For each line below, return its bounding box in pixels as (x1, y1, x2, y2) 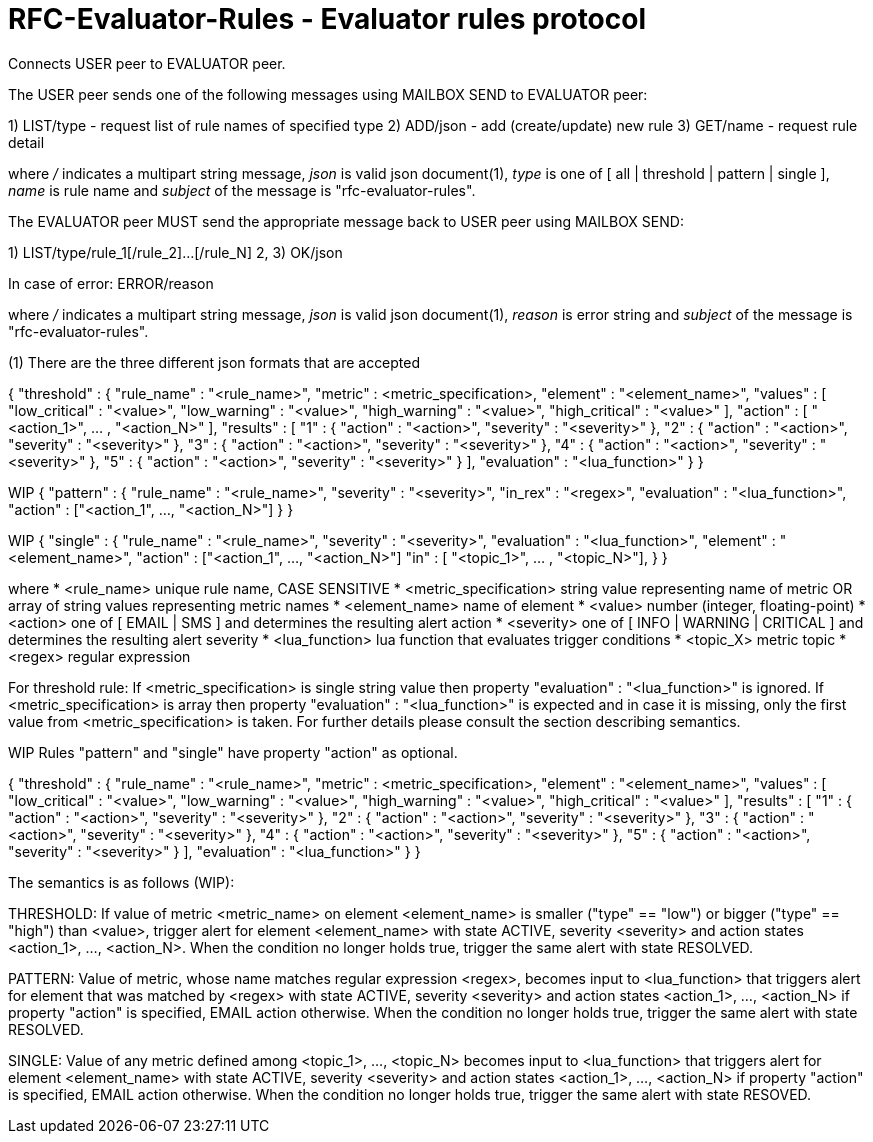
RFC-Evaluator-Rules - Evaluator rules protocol (8, 2, 647, 36)
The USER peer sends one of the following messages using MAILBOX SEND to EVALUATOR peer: (8, 85, 648, 103)
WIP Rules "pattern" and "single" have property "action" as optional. (8, 743, 458, 761)
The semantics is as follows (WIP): (8, 873, 235, 891)
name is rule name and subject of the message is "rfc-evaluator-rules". (8, 181, 476, 199)
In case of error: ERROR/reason (8, 274, 214, 292)
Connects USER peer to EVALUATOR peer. (8, 54, 286, 72)
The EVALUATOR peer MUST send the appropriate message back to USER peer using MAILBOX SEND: (8, 212, 684, 230)
